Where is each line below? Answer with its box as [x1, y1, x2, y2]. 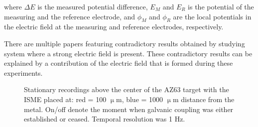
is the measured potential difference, [37, 1, 148, 11]
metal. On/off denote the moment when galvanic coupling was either [24, 104, 234, 114]
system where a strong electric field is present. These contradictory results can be [4, 48, 253, 58]
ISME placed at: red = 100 [24, 94, 107, 104]
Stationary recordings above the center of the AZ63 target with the [24, 84, 229, 95]
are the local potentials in [173, 11, 252, 21]
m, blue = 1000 [116, 94, 163, 104]
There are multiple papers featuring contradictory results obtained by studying [4, 38, 245, 48]
